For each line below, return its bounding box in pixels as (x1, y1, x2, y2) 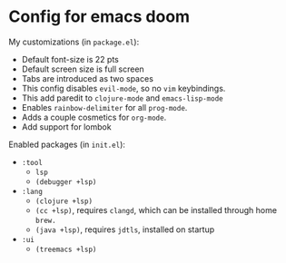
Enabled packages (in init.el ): (8, 139, 126, 150)
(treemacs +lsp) (35, 245, 97, 254)
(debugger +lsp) (35, 177, 97, 187)
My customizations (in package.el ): (8, 36, 140, 47)
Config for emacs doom (8, 6, 191, 27)
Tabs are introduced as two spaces (21, 73, 153, 83)
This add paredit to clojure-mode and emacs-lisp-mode (21, 93, 223, 103)
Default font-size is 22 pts (21, 54, 120, 64)
